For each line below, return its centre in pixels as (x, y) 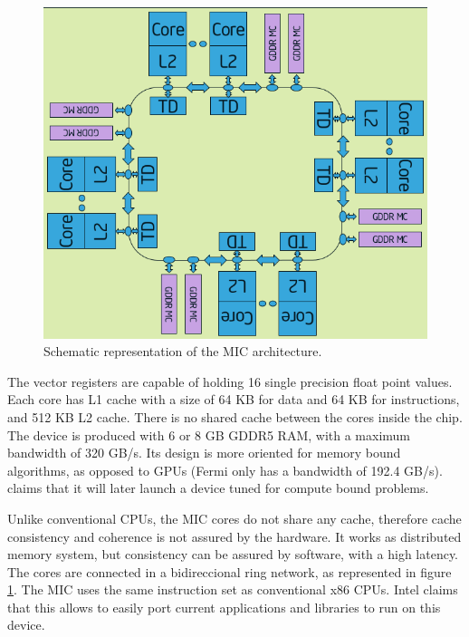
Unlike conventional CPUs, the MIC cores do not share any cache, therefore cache (234, 518)
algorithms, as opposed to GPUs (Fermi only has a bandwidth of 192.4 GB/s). (225, 470)
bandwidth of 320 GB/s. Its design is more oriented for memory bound (204, 453)
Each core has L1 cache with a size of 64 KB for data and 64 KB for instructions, (234, 399)
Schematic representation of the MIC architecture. (183, 351)
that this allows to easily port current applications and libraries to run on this (224, 607)
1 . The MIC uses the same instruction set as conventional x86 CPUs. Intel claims (233, 589)
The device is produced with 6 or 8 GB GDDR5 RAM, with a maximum (209, 434)
